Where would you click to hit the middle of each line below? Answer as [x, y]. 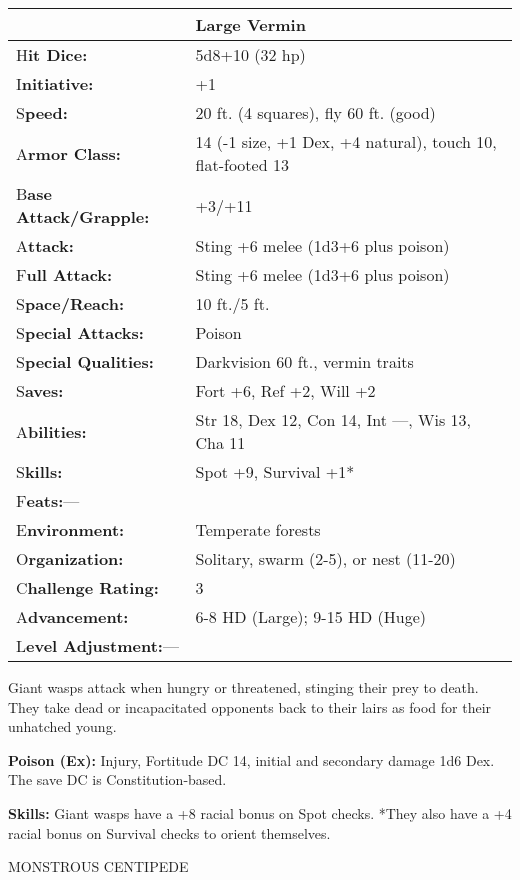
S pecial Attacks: [80, 332]
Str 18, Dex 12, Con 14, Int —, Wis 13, [333, 419]
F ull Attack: [64, 274]
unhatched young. [62, 726]
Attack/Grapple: [83, 216]
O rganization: [70, 558]
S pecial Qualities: [85, 361]
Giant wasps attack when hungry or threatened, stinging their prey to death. [243, 687]
